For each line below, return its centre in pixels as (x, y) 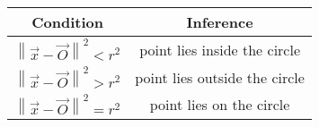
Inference (220, 22)
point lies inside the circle (220, 49)
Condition (67, 22)
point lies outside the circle (220, 77)
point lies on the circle (220, 105)
